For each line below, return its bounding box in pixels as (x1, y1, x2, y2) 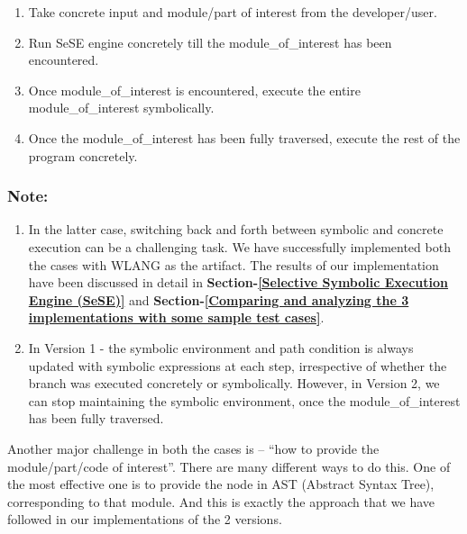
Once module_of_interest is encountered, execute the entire (28, 80, 361, 99)
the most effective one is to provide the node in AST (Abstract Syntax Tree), (7, 475, 435, 493)
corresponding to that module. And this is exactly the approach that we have (7, 492, 435, 511)
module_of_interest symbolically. (28, 98, 215, 117)
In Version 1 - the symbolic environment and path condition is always (28, 338, 414, 357)
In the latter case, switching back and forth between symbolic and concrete (28, 220, 444, 239)
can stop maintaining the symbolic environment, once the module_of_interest (28, 391, 461, 410)
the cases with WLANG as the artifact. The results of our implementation (28, 255, 439, 274)
